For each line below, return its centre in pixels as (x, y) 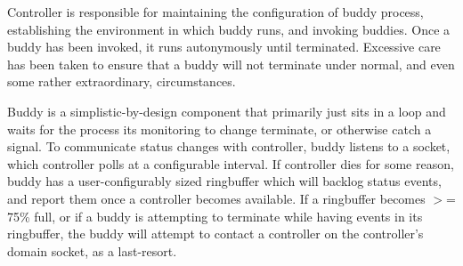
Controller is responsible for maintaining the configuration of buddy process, (215, 12)
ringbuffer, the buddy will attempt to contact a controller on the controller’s (215, 234)
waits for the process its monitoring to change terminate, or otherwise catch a (219, 129)
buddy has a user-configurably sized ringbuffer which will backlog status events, (224, 181)
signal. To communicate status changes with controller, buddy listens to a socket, (229, 146)
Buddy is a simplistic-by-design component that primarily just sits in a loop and (227, 111)
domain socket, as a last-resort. (92, 250)
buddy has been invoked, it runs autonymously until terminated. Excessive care (224, 47)
